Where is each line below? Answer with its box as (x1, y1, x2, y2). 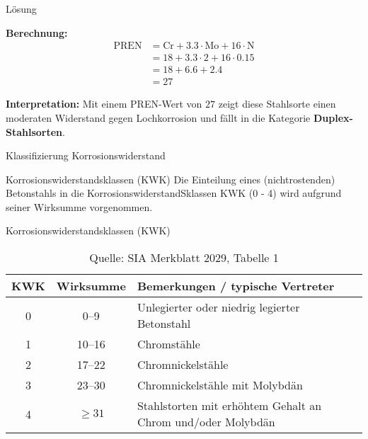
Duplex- (313, 110, 353, 125)
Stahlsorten (6, 124, 63, 139)
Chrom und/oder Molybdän (137, 414, 275, 431)
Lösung (6, 1, 37, 16)
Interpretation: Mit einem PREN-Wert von (6, 96, 202, 111)
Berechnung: (6, 25, 68, 40)
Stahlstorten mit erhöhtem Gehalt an (137, 397, 322, 414)
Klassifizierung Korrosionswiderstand (6, 148, 166, 163)
